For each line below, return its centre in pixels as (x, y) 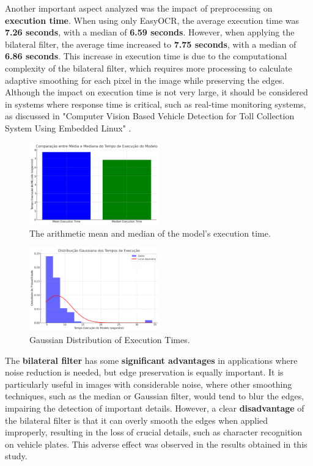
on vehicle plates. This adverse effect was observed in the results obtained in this (156, 444)
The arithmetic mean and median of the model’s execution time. (150, 233)
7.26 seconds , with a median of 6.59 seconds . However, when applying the (150, 32)
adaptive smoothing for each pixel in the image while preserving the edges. (145, 80)
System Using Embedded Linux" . (68, 128)
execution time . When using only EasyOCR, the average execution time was (152, 20)
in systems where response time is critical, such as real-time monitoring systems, (156, 104)
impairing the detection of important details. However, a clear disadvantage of (155, 408)
